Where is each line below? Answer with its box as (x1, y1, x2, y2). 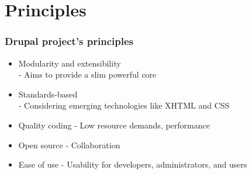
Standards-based (18, 88, 78, 100)
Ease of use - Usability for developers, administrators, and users (18, 158, 247, 170)
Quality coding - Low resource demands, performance (18, 119, 210, 131)
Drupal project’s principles (5, 34, 133, 48)
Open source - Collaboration (18, 138, 120, 151)
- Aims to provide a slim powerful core (18, 68, 157, 81)
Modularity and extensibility (18, 57, 121, 69)
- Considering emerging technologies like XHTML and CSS (18, 99, 230, 112)
